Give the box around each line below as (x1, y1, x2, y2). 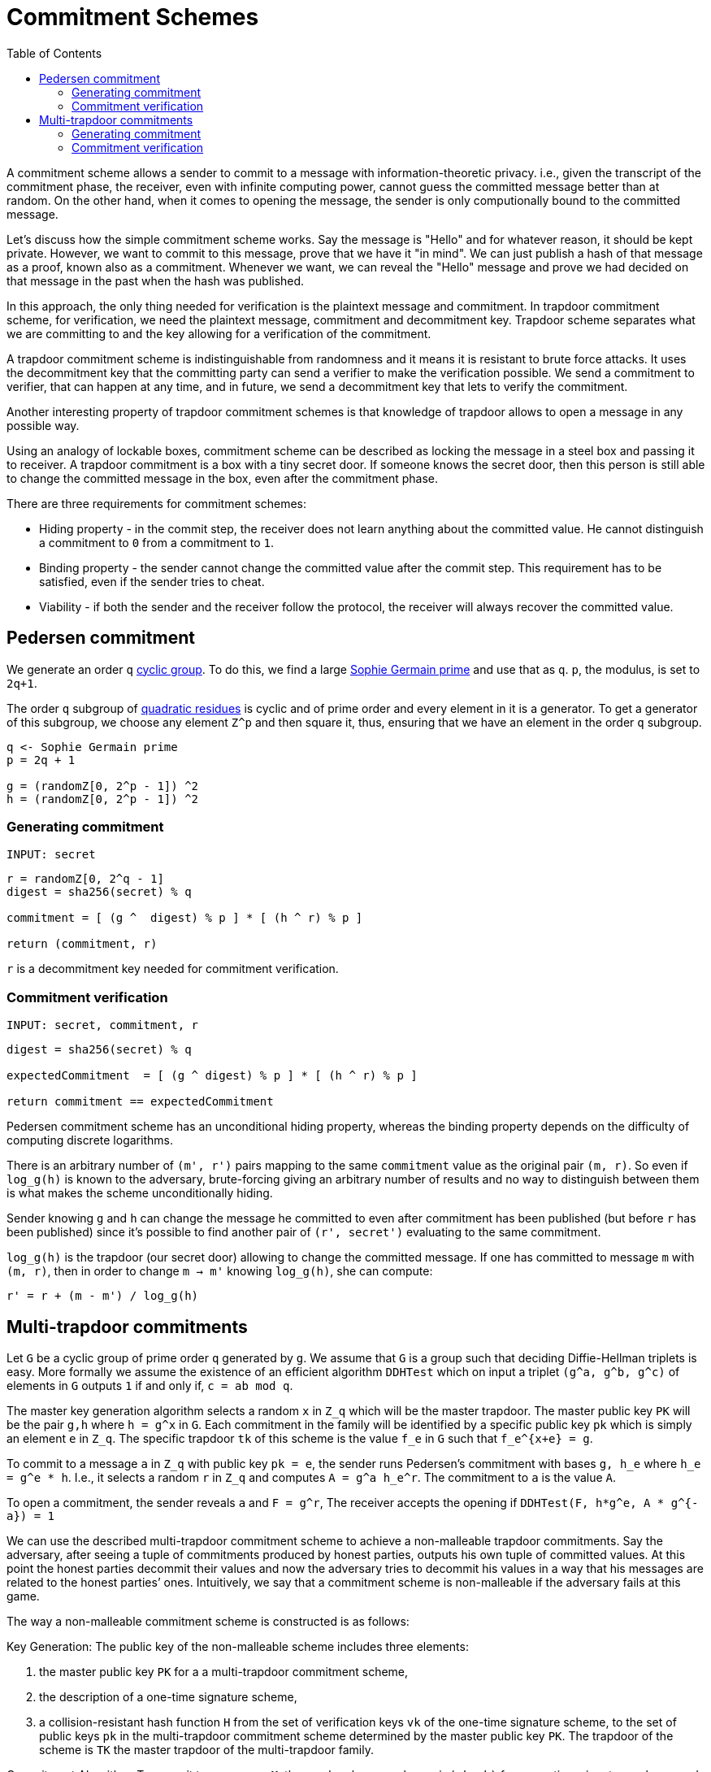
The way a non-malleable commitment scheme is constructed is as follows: (7, 1613, 410, 1628)
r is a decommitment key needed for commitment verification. (7, 962, 339, 976)
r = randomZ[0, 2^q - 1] (7, 872, 164, 886)
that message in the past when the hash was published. (7, 273, 305, 288)
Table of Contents (7, 46, 102, 60)
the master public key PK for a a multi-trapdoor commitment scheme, (39, 1664, 409, 1679)
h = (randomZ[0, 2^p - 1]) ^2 (7, 792, 199, 806)
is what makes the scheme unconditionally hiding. (7, 1186, 273, 1201)
